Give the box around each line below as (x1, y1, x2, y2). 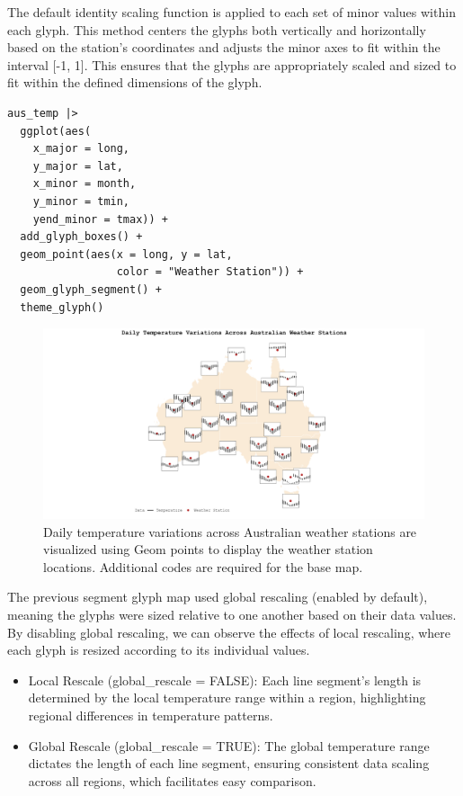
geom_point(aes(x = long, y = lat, (20, 247, 233, 261)
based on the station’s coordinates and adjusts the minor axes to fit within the (7, 38, 441, 57)
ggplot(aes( (20, 124, 92, 138)
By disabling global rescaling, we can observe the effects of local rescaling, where (7, 622, 451, 641)
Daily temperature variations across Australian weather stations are (43, 522, 417, 541)
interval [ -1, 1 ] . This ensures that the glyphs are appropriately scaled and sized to (7, 55, 457, 74)
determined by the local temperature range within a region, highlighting (28, 688, 426, 707)
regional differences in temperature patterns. (28, 706, 273, 725)
